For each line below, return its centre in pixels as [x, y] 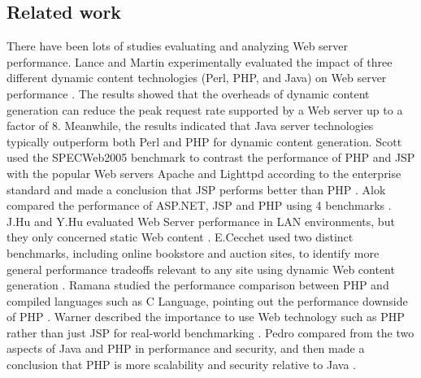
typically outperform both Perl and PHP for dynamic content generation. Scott [204, 141]
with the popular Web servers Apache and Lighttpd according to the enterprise [204, 173]
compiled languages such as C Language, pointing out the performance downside [207, 300]
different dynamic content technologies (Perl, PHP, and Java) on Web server [197, 78]
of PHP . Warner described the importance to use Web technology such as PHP [206, 317]
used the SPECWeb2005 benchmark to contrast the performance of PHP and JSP [211, 157]
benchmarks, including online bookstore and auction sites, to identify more [193, 252]
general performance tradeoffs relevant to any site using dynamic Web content [201, 269]
